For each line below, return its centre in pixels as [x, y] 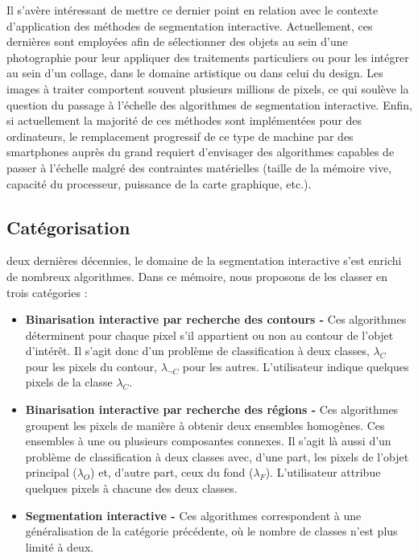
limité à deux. [60, 546]
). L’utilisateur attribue [323, 472]
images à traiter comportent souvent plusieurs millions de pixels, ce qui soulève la [208, 88]
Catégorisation [68, 227]
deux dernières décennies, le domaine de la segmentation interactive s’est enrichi [204, 260]
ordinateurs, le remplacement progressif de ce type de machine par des [180, 136]
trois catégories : [47, 292]
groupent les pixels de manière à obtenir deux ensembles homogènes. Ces [205, 425]
